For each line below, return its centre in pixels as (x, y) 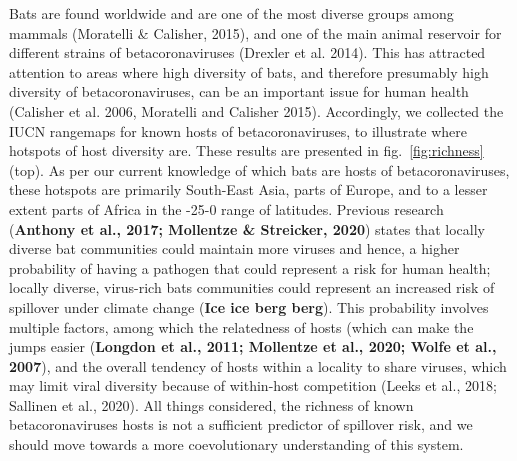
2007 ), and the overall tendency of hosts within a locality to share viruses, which (258, 365)
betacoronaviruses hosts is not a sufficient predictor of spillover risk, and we (241, 424)
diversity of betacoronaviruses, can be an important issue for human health (239, 91)
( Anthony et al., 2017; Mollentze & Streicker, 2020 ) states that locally (247, 228)
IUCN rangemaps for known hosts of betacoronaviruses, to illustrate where (238, 130)
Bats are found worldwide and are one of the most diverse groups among (231, 13)
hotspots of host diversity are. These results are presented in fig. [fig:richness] (246, 150)
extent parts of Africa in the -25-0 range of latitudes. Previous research (226, 208)
